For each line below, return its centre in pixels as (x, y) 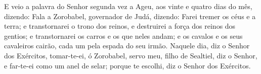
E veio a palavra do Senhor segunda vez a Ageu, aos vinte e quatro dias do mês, (128, 6)
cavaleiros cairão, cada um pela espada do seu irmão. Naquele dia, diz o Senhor (127, 46)
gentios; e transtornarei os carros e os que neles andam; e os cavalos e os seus (123, 35)
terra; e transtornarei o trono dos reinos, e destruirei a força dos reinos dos (120, 26)
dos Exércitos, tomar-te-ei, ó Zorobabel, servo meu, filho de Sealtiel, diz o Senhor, (131, 55)
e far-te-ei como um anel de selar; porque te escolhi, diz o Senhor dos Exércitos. (127, 65)
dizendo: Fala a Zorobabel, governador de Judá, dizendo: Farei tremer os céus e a (130, 16)
